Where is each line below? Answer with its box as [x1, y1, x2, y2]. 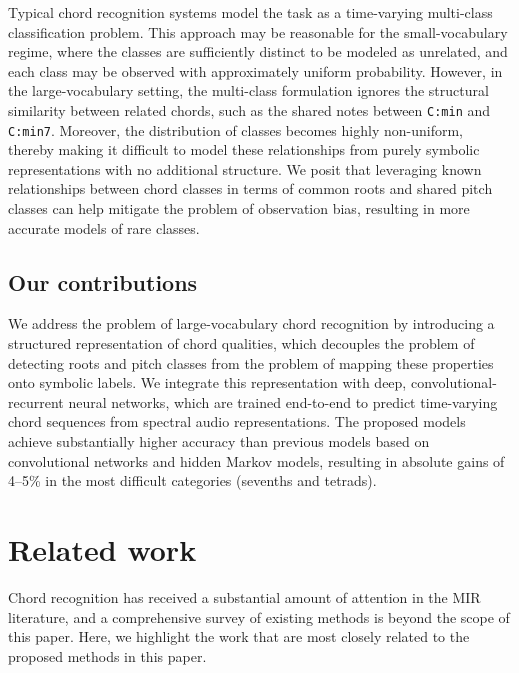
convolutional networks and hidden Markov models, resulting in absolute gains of [8, 450, 505, 471]
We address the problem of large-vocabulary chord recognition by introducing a [8, 313, 495, 334]
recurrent [8, 391, 64, 412]
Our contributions [8, 266, 198, 297]
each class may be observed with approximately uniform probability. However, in [8, 60, 503, 81]
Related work [8, 528, 197, 569]
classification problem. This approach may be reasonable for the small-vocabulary [8, 21, 508, 42]
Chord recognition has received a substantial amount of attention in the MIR [8, 586, 481, 607]
